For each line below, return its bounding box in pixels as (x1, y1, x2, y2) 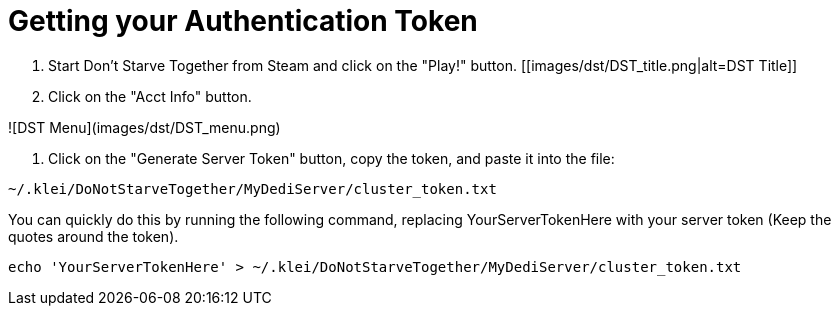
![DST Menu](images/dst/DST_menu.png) (8, 118, 281, 136)
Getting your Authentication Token (8, 4, 478, 38)
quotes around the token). (8, 227, 179, 245)
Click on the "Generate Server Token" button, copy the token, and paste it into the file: (48, 149, 615, 167)
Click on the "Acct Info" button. (48, 87, 252, 105)
